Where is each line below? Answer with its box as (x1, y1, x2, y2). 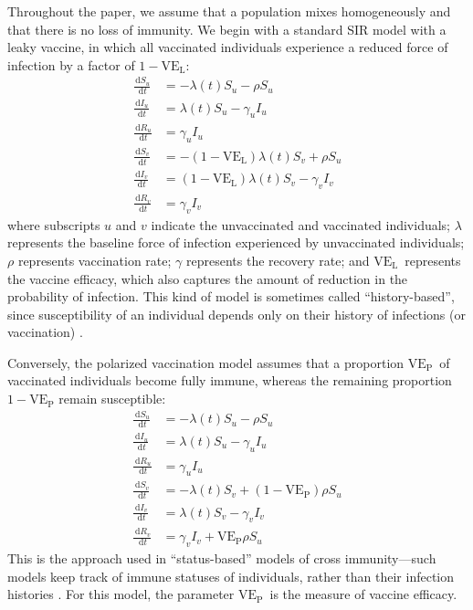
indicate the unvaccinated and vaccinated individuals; (151, 215, 451, 234)
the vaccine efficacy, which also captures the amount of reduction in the (7, 268, 408, 288)
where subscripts (7, 215, 100, 234)
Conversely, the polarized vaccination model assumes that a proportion (7, 352, 405, 372)
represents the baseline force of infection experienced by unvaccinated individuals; (7, 233, 465, 252)
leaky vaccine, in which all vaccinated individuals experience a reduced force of (7, 37, 448, 57)
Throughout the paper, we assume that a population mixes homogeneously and (7, 2, 451, 20)
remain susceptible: (58, 389, 166, 408)
